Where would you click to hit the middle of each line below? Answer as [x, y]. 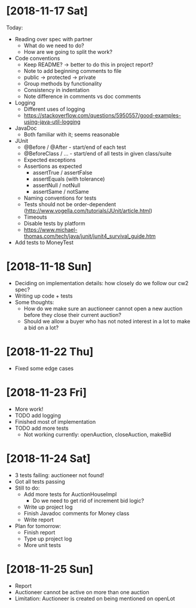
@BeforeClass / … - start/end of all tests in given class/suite [98, 153]
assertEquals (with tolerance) [69, 179]
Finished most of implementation [55, 421]
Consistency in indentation [56, 90]
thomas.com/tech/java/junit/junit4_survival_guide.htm [90, 236]
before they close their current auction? [72, 314]
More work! [29, 409]
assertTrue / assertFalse [62, 172]
